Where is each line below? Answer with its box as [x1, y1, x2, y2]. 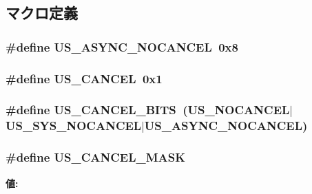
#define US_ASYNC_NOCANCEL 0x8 [6, 38, 238, 55]
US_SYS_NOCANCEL [6, 117, 142, 134]
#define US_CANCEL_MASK [6, 149, 185, 166]
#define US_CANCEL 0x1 [6, 69, 163, 87]
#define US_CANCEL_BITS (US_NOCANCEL [6, 101, 290, 118]
